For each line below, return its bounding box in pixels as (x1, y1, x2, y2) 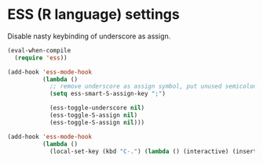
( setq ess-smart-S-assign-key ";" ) (49, 90, 166, 98)
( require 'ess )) (14, 53, 68, 62)
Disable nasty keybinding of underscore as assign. (7, 31, 171, 41)
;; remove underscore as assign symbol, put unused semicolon (49, 82, 258, 91)
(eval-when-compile (7, 46, 71, 54)
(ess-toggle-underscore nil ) (49, 104, 145, 112)
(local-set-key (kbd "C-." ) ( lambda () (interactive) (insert (49, 147, 258, 155)
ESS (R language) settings (7, 5, 180, 24)
